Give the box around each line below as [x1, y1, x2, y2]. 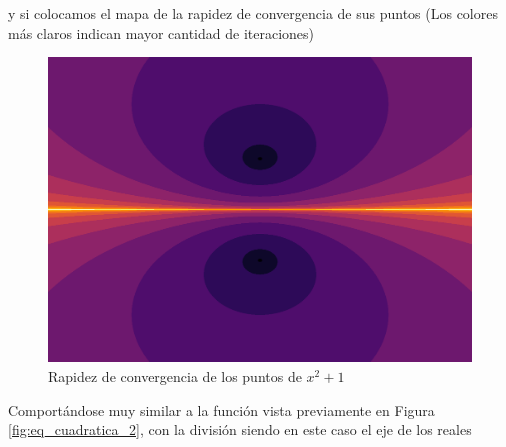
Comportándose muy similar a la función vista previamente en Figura [8, 399, 435, 420]
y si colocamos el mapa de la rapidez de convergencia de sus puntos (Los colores [8, 3, 498, 23]
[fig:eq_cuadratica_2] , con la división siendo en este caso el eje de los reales [8, 419, 472, 440]
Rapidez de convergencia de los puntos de [48, 365, 302, 386]
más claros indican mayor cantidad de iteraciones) [8, 22, 314, 43]
